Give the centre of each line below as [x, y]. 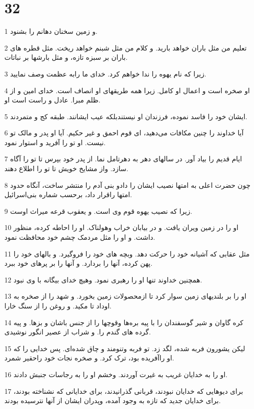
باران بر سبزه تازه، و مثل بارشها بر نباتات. [66, 57]
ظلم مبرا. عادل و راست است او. [53, 100]
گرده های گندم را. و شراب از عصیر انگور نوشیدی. [78, 332]
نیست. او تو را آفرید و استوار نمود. [55, 142]
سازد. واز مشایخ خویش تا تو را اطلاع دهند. [67, 168]
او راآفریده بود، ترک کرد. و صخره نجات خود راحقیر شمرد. [89, 358]
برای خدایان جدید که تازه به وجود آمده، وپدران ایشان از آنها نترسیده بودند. [113, 400]
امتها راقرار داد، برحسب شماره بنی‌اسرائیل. [68, 194]
